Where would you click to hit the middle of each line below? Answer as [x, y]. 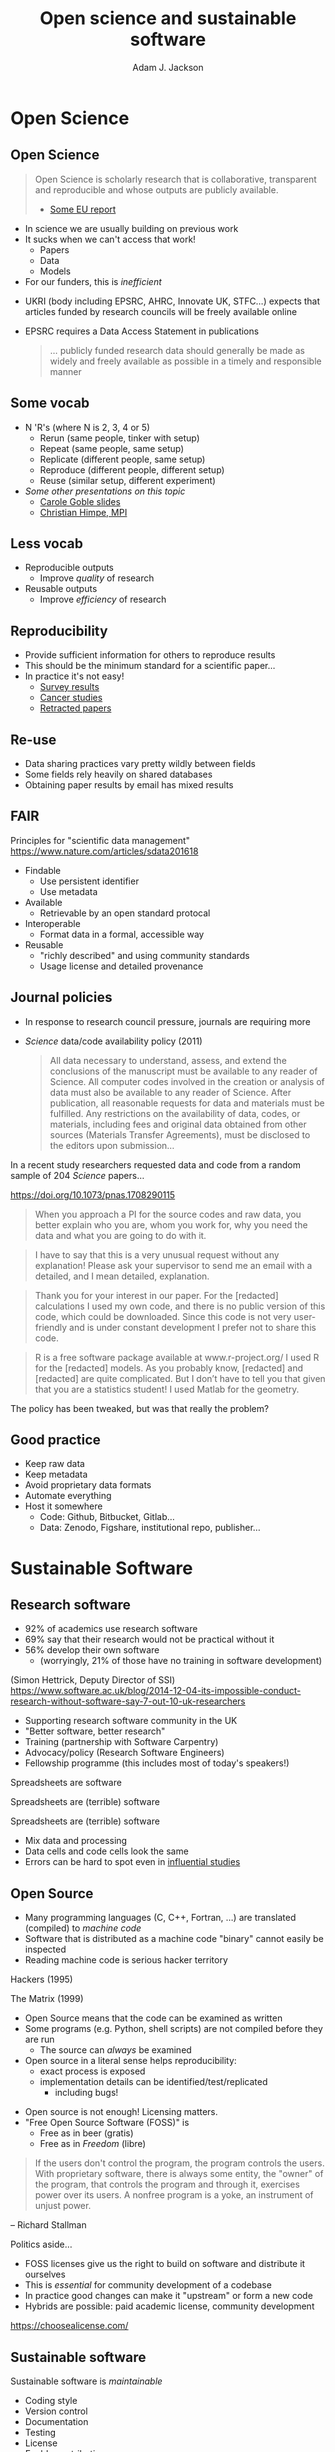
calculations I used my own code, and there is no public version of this [180, 1306]
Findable [43, 870]
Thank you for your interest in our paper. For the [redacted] [156, 1295]
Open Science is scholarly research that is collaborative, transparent [175, 179]
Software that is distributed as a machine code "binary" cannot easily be [174, 1939]
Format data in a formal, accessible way [122, 934]
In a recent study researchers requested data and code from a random [155, 1164]
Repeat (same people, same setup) [112, 448]
